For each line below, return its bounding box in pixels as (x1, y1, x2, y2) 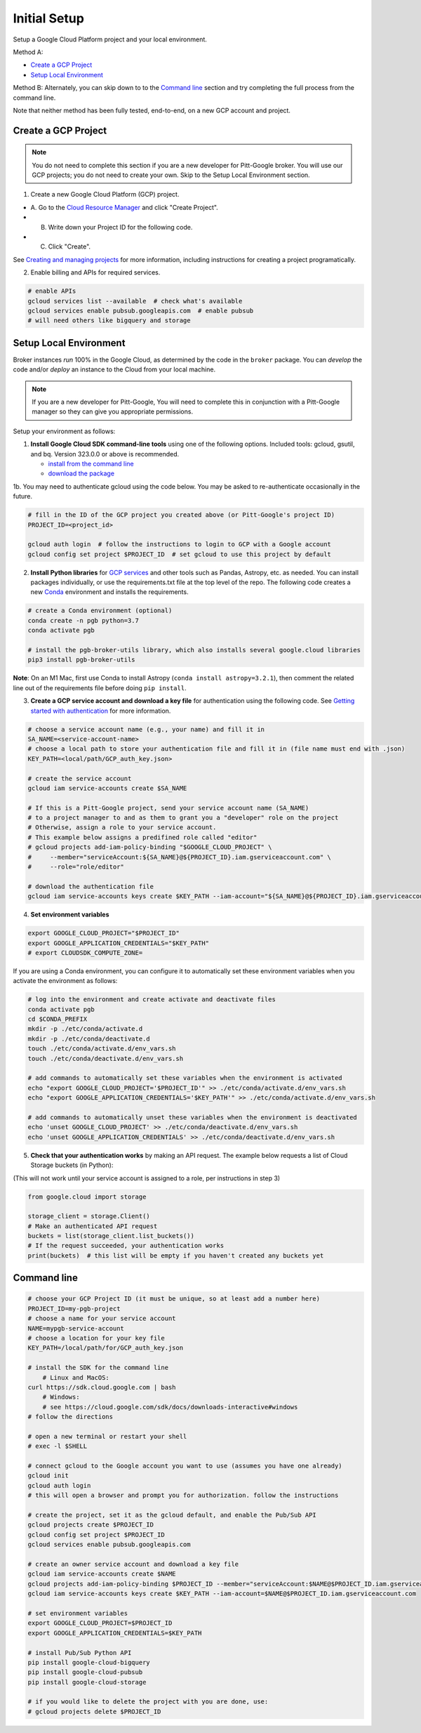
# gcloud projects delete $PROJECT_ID (27, 1707, 161, 1715)
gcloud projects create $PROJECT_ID (27, 1521, 154, 1529)
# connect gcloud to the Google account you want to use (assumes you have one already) (27, 1462, 343, 1470)
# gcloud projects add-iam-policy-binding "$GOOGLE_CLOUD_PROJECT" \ (27, 843, 272, 851)
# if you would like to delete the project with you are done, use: (27, 1698, 269, 1706)
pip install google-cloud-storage (27, 1678, 147, 1686)
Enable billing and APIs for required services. (30, 268, 161, 277)
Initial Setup (13, 11, 84, 26)
